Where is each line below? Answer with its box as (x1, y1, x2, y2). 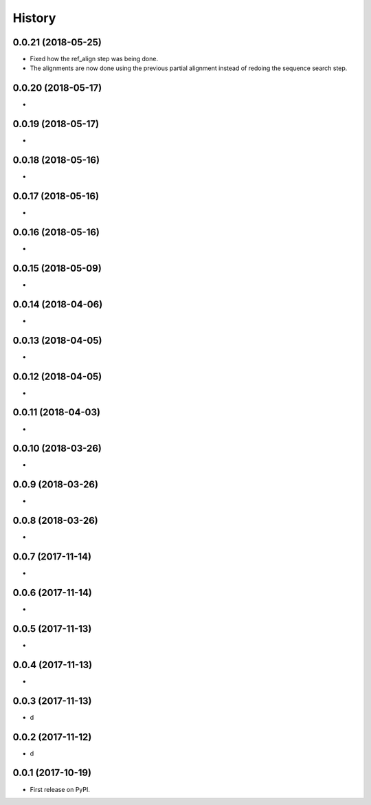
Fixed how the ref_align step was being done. (30, 55, 158, 63)
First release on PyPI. (30, 785, 91, 793)
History (12, 10, 56, 25)
